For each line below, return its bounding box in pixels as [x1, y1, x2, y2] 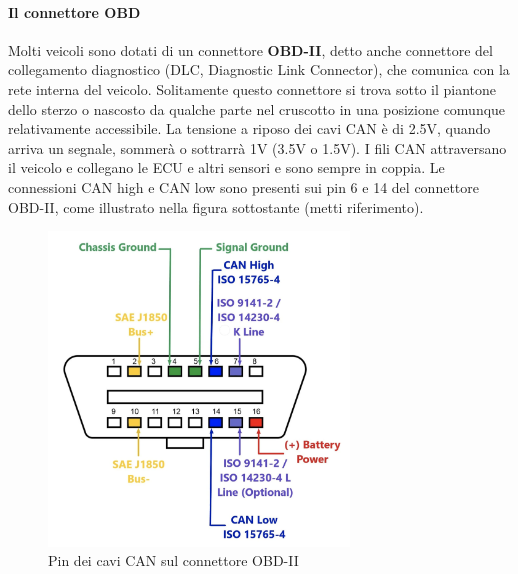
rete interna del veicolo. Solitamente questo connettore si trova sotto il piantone [8, 78, 497, 99]
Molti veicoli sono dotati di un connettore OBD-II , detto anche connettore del [8, 39, 493, 60]
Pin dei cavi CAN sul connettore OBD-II [48, 550, 299, 571]
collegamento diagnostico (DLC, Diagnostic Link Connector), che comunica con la [8, 59, 510, 80]
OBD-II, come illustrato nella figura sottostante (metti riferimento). [8, 196, 424, 217]
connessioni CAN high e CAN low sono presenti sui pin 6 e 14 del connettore [8, 176, 479, 197]
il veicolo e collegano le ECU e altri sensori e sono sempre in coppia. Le [8, 157, 445, 178]
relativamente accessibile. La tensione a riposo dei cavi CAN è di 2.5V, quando [8, 118, 491, 139]
